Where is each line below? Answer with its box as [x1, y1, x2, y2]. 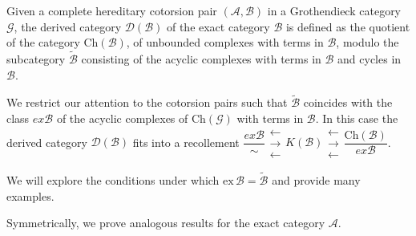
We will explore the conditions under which [6, 171, 220, 188]
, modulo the [336, 34, 399, 51]
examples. [6, 187, 55, 204]
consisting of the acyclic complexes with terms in [81, 51, 321, 67]
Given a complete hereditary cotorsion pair [6, 2, 217, 18]
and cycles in [337, 51, 402, 67]
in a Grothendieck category [267, 2, 402, 18]
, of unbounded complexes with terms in [126, 34, 324, 51]
